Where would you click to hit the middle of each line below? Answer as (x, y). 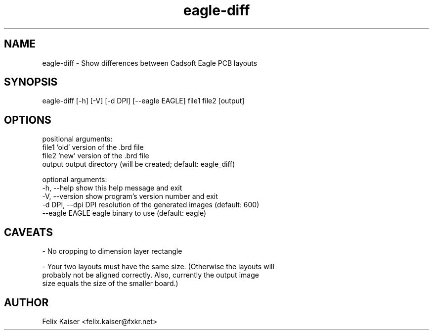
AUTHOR (26, 302)
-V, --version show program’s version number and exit (130, 196)
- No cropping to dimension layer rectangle (112, 251)
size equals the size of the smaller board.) (110, 284)
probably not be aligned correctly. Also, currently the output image (151, 275)
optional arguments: (75, 180)
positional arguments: (77, 139)
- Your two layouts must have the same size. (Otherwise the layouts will (158, 267)
